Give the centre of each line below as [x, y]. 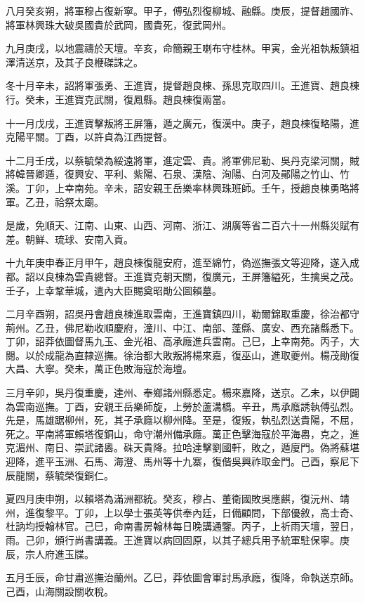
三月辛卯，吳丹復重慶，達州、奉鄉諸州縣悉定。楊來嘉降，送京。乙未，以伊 [178, 393]
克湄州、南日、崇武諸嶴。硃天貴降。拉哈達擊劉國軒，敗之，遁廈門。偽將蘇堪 [182, 447]
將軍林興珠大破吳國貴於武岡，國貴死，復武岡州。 [119, 24]
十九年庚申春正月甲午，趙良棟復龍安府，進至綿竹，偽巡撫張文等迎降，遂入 [178, 262]
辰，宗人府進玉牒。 [50, 553]
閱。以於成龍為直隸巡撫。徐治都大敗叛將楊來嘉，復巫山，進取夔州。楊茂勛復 [182, 355]
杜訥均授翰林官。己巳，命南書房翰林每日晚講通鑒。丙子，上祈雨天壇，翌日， [182, 526]
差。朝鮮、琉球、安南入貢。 [69, 239]
